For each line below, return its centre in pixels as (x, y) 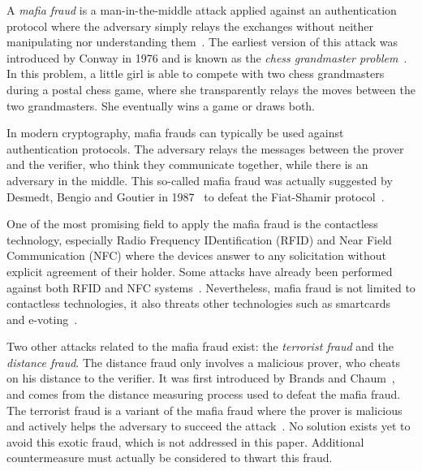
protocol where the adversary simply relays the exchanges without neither (190, 26)
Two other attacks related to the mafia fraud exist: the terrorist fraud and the (200, 346)
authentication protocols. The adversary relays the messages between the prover (205, 148)
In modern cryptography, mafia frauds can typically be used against (175, 133)
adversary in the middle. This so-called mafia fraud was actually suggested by (200, 180)
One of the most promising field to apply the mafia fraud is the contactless (192, 224)
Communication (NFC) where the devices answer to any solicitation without (196, 255)
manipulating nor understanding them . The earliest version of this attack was (202, 42)
